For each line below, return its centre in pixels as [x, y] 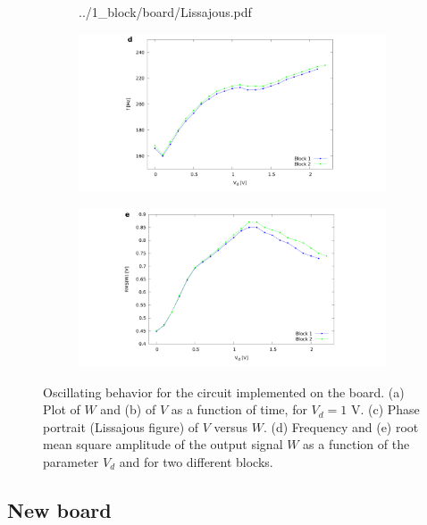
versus [231, 426]
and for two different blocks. [196, 461]
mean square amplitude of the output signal [163, 444]
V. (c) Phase [385, 409]
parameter [71, 461]
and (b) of [128, 409]
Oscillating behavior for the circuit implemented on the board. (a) [224, 392]
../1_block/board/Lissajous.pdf [165, 12]
